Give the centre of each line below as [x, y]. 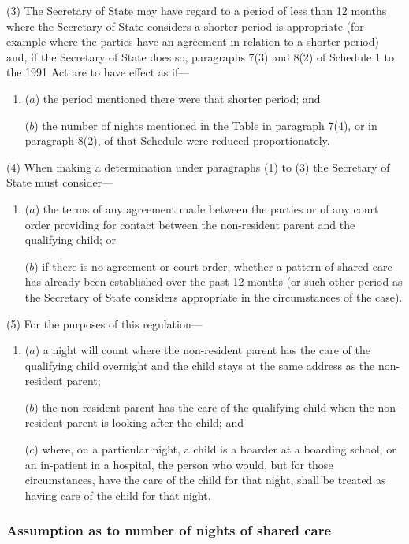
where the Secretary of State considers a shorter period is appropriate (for [185, 26]
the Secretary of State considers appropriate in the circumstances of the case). [214, 296]
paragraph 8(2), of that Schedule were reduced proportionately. [177, 141]
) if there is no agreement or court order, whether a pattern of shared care [213, 266]
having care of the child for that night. [118, 495]
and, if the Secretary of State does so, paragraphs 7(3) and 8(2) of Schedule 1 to [200, 56]
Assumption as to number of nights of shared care [169, 530]
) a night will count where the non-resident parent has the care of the [203, 350]
